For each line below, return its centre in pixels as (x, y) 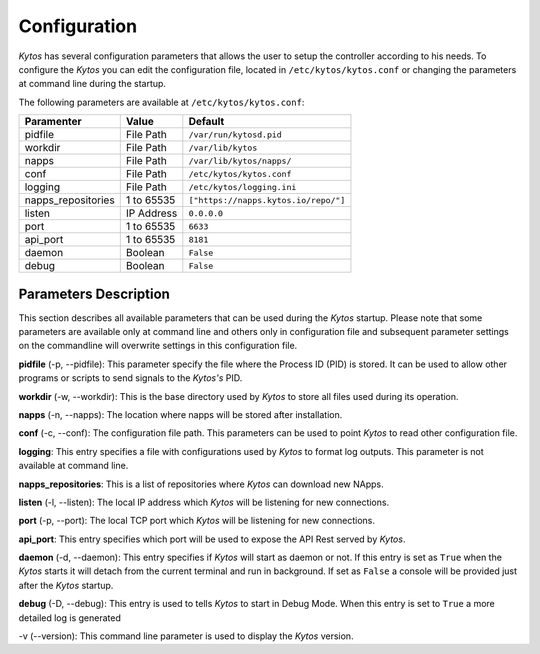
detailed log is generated (70, 617)
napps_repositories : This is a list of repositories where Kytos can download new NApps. (201, 484)
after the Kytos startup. (66, 585)
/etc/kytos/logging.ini (242, 186)
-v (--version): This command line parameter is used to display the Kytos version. (186, 636)
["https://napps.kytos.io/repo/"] (267, 200)
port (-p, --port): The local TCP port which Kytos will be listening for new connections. (196, 521)
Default (206, 122)
